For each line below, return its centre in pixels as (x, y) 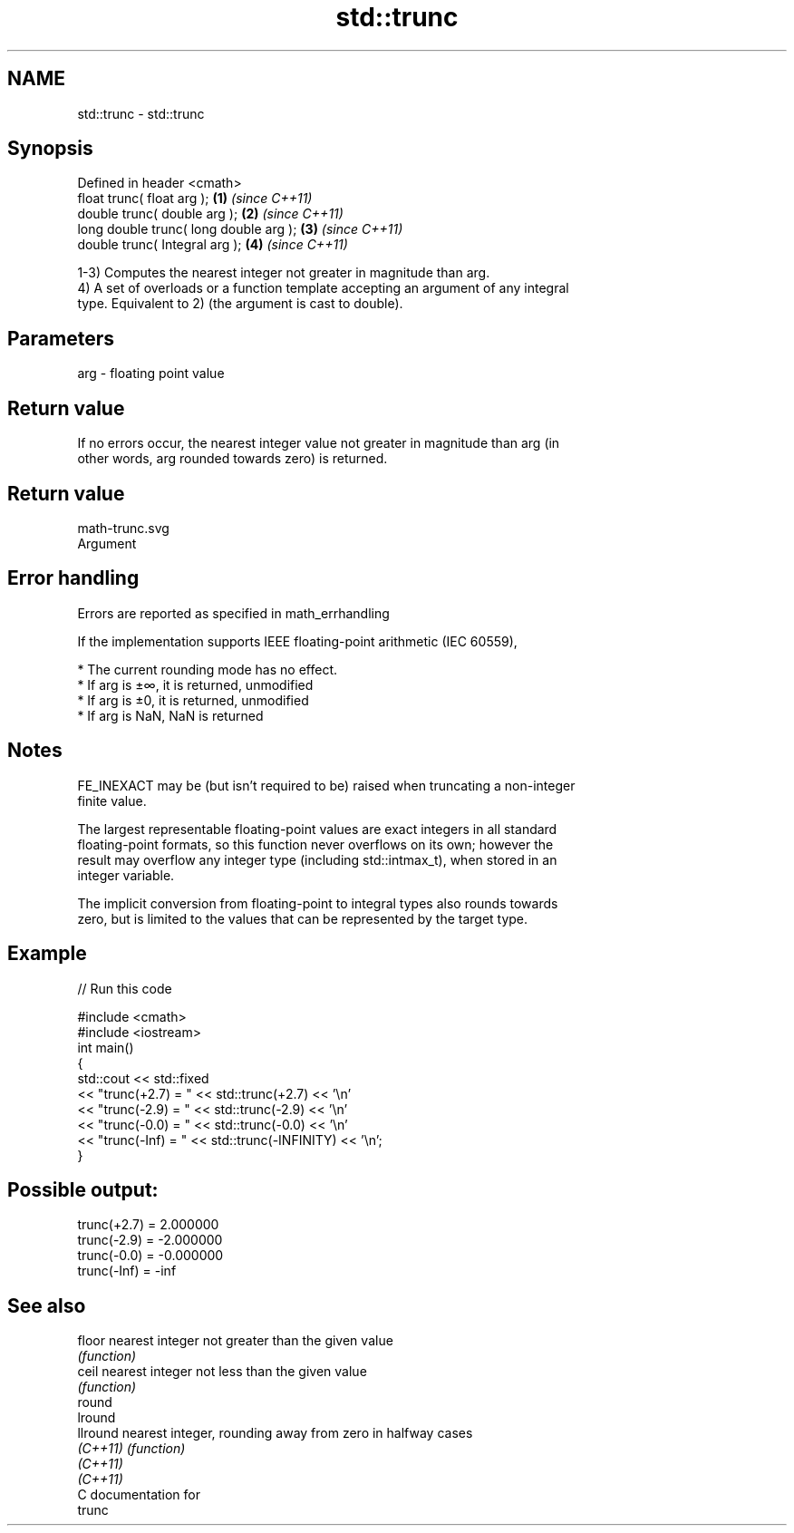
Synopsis (50, 149)
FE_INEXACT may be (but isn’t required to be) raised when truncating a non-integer (326, 785)
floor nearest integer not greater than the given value (235, 1341)
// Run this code (125, 988)
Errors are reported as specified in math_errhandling (233, 613)
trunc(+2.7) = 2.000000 (148, 1225)
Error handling (73, 578)
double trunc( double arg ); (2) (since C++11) (210, 214)
